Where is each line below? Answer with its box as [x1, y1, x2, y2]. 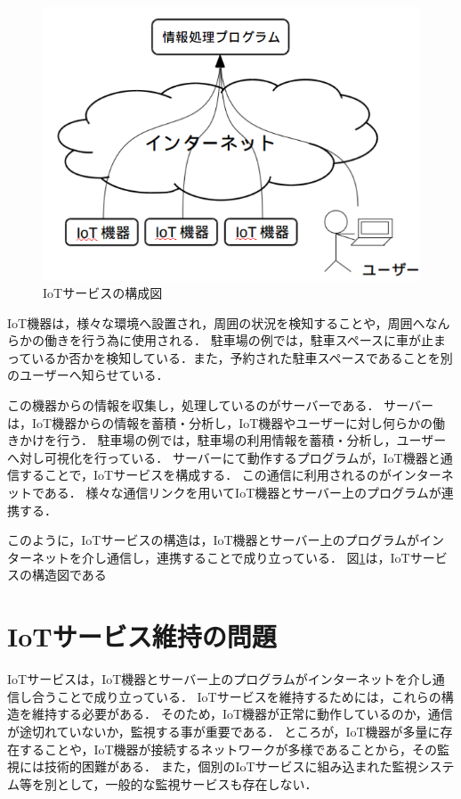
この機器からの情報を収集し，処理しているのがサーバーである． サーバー [7, 396, 433, 415]
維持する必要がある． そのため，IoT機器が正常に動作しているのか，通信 [31, 704, 453, 723]
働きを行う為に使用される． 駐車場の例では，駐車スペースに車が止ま [44, 331, 446, 350]
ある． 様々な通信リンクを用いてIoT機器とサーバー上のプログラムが [44, 483, 441, 502]
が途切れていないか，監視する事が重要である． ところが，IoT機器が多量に [7, 721, 441, 740]
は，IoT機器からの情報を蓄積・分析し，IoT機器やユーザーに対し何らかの [7, 413, 433, 432]
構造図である [31, 565, 107, 584]
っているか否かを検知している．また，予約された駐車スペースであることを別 [7, 348, 453, 367]
